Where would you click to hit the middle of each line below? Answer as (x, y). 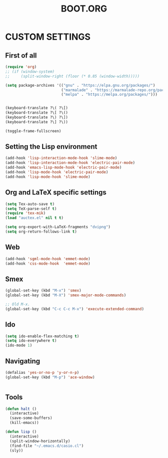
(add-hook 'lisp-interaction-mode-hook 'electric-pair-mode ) (70, 163)
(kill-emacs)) (24, 423)
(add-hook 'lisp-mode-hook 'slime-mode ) (48, 177)
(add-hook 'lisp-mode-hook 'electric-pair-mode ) (57, 172)
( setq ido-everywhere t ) (31, 341)
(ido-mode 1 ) (19, 346)
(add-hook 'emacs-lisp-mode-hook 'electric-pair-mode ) (63, 168)
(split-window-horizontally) (40, 441)
